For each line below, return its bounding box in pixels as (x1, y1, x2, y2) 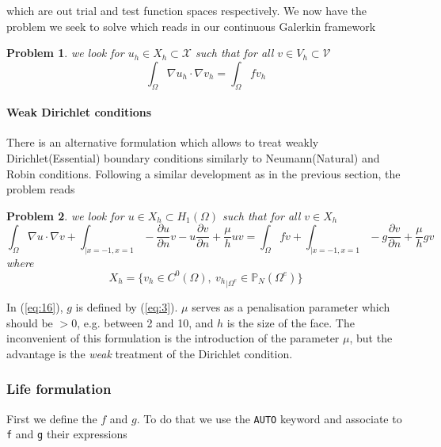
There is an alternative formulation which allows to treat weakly (6, 134, 319, 151)
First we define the (6, 410, 97, 426)
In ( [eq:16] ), (6, 298, 63, 315)
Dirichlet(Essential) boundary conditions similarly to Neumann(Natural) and (6, 149, 380, 166)
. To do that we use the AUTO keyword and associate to (136, 410, 402, 426)
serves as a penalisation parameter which (192, 298, 390, 315)
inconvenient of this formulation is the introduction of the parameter (6, 330, 340, 346)
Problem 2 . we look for (6, 207, 124, 223)
